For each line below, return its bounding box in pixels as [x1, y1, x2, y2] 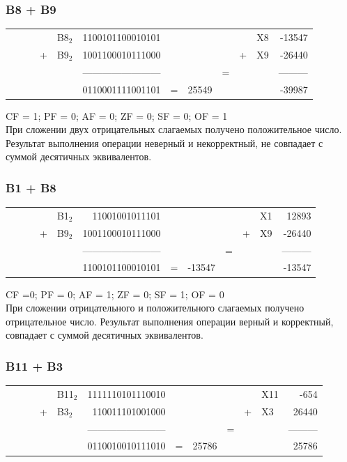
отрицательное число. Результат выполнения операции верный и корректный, [6, 314, 334, 328]
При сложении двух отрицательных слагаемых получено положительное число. [6, 122, 342, 137]
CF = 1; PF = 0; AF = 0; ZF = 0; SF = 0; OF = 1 [6, 108, 228, 123]
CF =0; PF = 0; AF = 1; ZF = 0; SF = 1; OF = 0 [6, 286, 224, 301]
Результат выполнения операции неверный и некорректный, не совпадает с [6, 135, 323, 150]
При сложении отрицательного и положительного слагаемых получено [6, 300, 304, 315]
